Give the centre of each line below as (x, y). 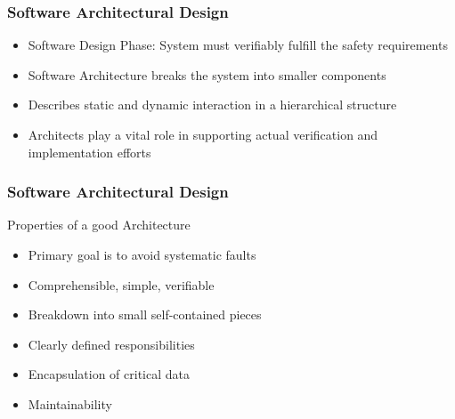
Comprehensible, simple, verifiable (121, 284)
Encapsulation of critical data (109, 374)
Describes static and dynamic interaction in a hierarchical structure (212, 105)
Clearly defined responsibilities (111, 344)
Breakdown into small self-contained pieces (145, 314)
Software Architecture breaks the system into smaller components (207, 74)
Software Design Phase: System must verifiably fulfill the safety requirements (238, 45)
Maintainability (70, 403)
